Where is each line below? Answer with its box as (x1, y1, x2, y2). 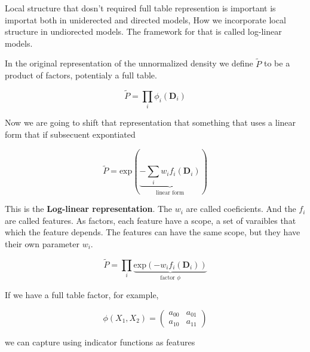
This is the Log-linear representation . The (5, 202, 173, 215)
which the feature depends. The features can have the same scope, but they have (5, 226, 300, 238)
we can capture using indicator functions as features (5, 335, 195, 348)
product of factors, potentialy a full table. (5, 69, 157, 81)
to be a (263, 57, 290, 69)
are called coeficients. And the (186, 202, 296, 215)
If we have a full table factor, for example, (5, 289, 159, 301)
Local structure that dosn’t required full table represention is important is (5, 2, 276, 14)
